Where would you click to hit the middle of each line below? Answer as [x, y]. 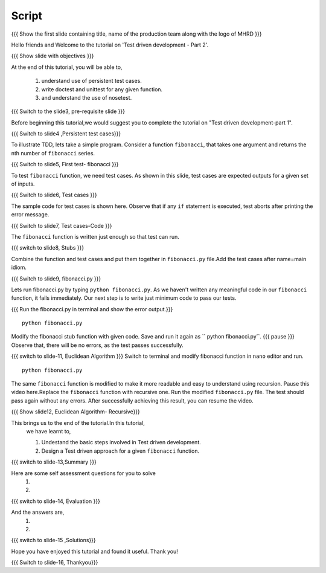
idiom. [19, 267]
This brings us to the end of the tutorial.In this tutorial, [78, 422]
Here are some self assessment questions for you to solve [84, 473]
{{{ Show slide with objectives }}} [53, 56]
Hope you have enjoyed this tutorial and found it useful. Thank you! [94, 551]
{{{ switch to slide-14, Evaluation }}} [56, 501]
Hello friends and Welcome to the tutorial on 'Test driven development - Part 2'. [110, 45]
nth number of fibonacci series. [53, 153]
